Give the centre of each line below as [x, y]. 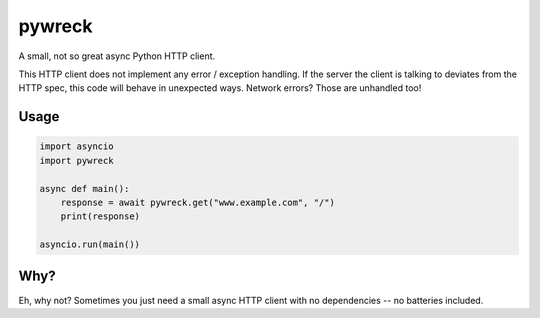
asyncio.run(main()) [89, 244]
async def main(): [84, 188]
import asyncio [76, 146]
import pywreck [76, 160]
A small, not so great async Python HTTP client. [117, 56]
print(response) [100, 216]
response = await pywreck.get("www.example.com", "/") [197, 202]
